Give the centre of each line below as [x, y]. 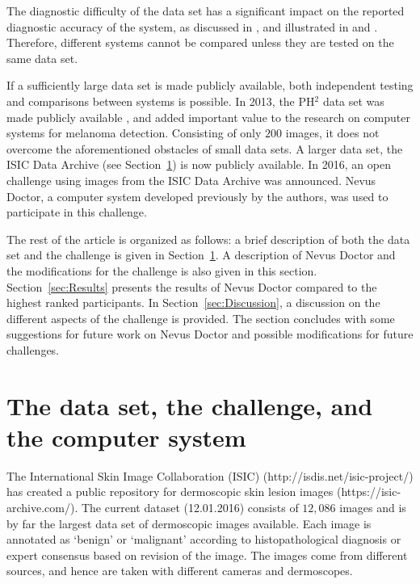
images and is [373, 507]
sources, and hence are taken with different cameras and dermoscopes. [180, 571]
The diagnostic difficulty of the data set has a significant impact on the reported [206, 11]
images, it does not [332, 133]
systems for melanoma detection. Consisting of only [134, 133]
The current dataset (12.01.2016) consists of [190, 507]
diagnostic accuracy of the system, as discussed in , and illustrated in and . [192, 26]
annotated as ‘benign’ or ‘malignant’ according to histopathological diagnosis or [204, 539]
